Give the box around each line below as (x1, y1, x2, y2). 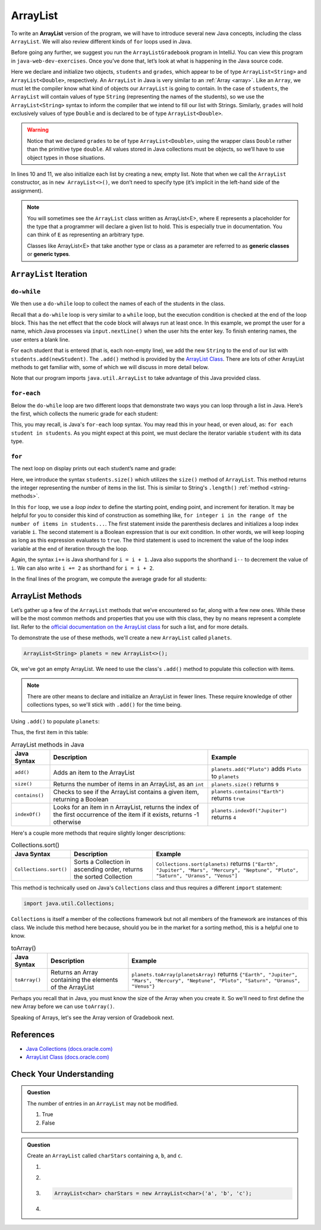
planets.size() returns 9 (211, 780, 279, 788)
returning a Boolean (53, 795, 109, 803)
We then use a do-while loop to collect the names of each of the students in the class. (11, 300, 225, 307)
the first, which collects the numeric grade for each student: (11, 410, 158, 417)
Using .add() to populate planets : (11, 717, 100, 725)
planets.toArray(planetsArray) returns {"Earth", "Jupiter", (131, 970, 298, 978)
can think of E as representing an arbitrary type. (27, 231, 144, 238)
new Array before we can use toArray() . (11, 1003, 115, 1010)
